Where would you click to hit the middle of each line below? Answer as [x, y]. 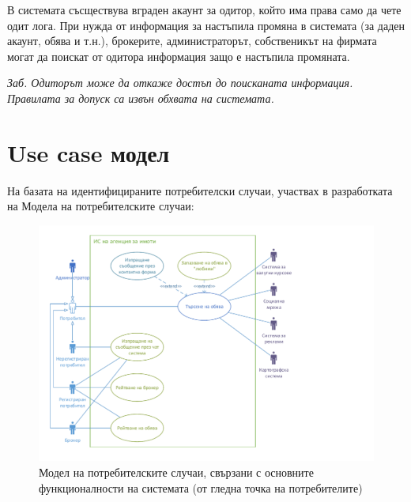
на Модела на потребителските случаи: [101, 206]
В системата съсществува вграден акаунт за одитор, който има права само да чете [204, 9]
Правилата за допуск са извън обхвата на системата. [141, 98]
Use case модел [89, 152]
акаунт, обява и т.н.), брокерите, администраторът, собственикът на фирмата [192, 41]
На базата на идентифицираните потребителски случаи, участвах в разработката [200, 190]
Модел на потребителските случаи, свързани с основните [176, 472]
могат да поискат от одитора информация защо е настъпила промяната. [179, 56]
